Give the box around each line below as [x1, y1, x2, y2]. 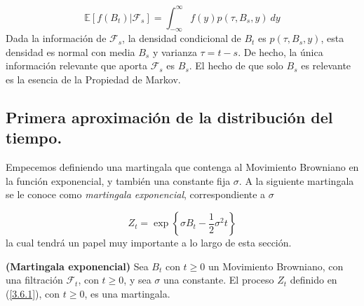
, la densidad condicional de [122, 31, 241, 46]
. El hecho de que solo [189, 58, 283, 73]
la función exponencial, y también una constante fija [6, 173, 231, 188]
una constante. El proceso [163, 272, 274, 287]
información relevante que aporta [6, 58, 147, 73]
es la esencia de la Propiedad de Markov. [6, 72, 181, 87]
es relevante [301, 58, 351, 73]
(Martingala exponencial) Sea [6, 258, 149, 273]
